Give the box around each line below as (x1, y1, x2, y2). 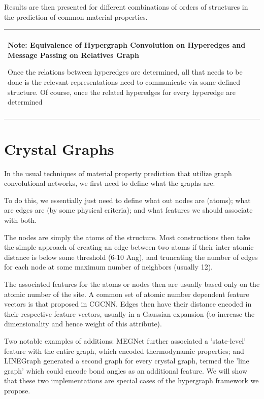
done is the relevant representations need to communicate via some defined (8, 76, 241, 87)
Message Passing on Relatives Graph (8, 49, 139, 60)
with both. (4, 215, 37, 225)
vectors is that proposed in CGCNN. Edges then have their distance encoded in (4, 298, 252, 309)
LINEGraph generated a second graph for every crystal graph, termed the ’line (4, 355, 249, 366)
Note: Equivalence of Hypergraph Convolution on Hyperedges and (8, 40, 246, 50)
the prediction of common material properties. (4, 11, 148, 22)
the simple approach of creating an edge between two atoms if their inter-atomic (4, 242, 254, 252)
